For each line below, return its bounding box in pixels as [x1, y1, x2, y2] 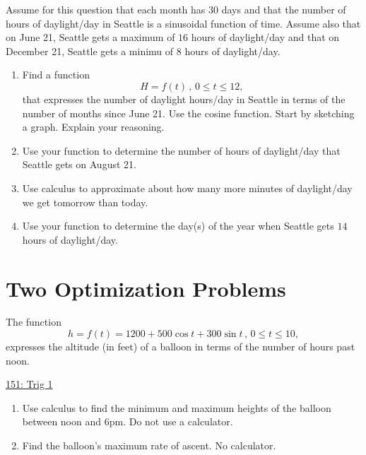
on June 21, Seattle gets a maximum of [6, 30, 175, 45]
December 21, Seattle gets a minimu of [6, 43, 174, 58]
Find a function [22, 67, 90, 82]
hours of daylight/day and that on [191, 30, 340, 45]
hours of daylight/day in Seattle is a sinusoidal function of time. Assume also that [6, 16, 361, 30]
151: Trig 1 [6, 377, 53, 391]
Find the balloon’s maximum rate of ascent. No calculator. [22, 438, 276, 452]
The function [6, 314, 61, 329]
